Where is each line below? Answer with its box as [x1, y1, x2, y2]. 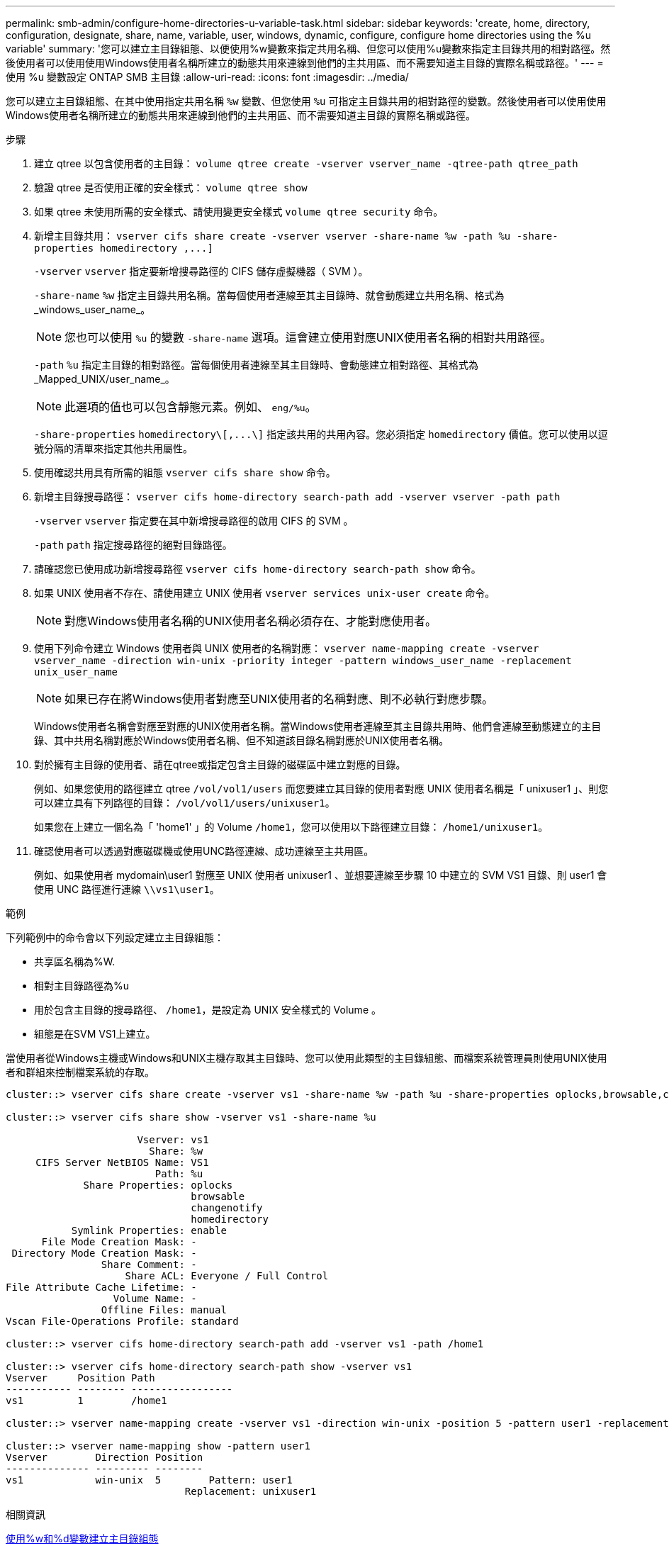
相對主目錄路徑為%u [34, 980, 130, 992]
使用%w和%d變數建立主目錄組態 [6, 1532, 159, 1544]
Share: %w [149, 1145, 203, 1157]
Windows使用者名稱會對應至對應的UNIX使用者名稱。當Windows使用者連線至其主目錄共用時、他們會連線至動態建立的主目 [34, 720, 602, 732]
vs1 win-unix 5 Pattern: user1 [6, 1474, 293, 1486]
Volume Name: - [113, 1293, 197, 1304]
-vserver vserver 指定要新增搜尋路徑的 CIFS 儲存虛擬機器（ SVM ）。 [34, 265, 369, 277]
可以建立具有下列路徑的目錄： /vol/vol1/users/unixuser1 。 [34, 797, 335, 809]
